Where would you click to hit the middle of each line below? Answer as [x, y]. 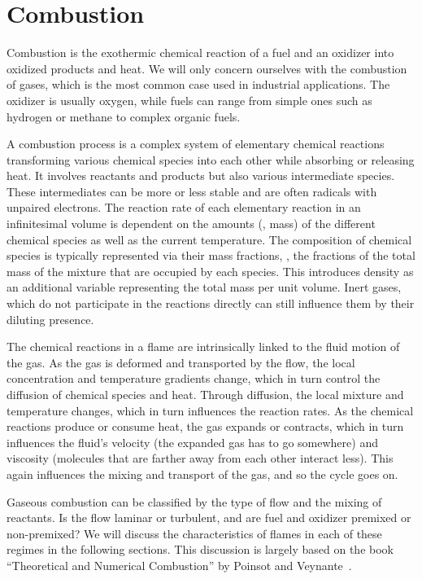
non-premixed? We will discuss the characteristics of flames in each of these [194, 533]
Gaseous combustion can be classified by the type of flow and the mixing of [194, 501]
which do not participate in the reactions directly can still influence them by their [211, 303]
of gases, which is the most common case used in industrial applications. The [198, 84]
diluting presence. [50, 319]
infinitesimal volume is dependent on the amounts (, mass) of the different [191, 224]
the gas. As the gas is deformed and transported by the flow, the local [181, 362]
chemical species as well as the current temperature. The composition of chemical [209, 239]
